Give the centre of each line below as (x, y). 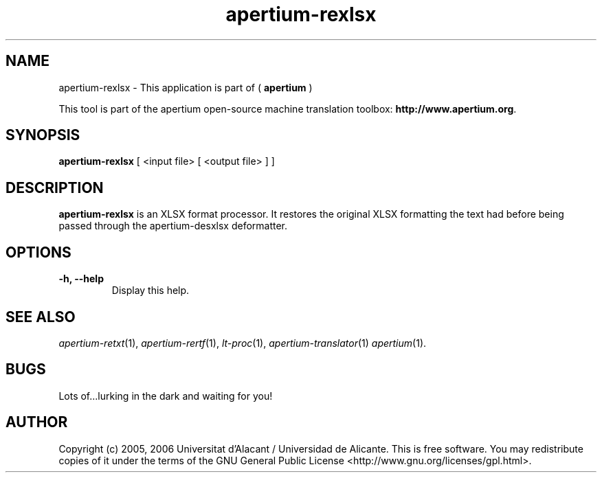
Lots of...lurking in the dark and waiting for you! (166, 396)
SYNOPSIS (43, 135)
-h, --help (81, 279)
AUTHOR (37, 422)
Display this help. (150, 291)
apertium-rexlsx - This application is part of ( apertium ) (186, 87)
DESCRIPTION (55, 187)
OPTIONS (38, 252)
